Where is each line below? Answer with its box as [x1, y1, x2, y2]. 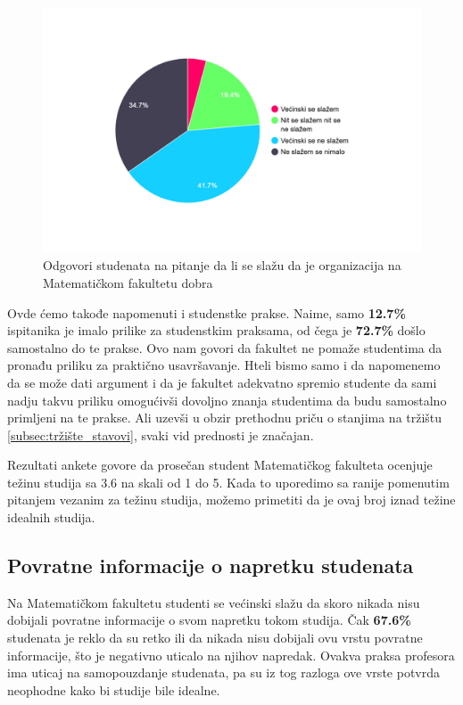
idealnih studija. [7, 508, 95, 527]
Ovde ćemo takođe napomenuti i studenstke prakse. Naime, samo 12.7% [7, 303, 406, 322]
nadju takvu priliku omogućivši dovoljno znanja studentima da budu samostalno [7, 390, 447, 409]
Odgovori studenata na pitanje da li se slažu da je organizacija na [43, 256, 401, 275]
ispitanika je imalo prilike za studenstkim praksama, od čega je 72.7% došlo [7, 321, 426, 340]
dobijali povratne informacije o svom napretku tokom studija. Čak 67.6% [7, 611, 411, 629]
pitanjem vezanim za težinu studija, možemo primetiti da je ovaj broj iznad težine [7, 490, 456, 509]
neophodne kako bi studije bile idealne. [7, 680, 220, 699]
